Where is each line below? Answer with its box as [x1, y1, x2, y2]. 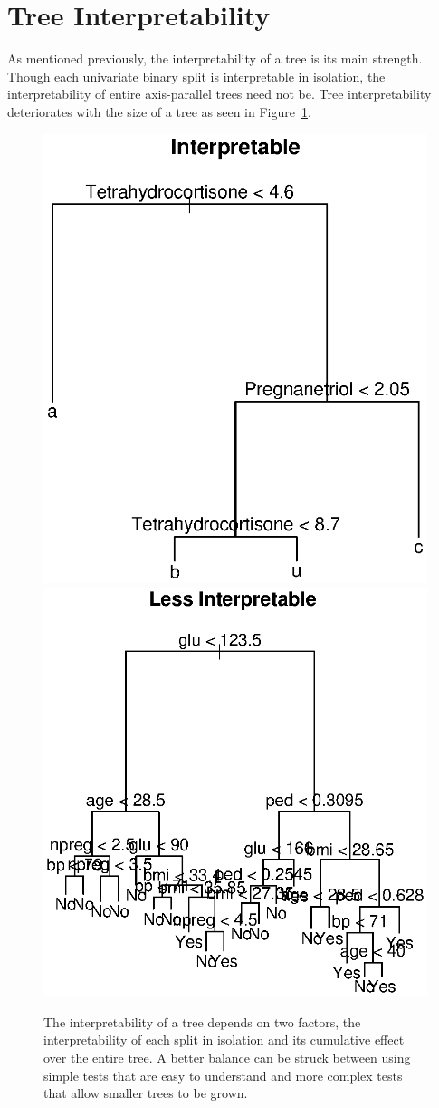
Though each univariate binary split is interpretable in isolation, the [7, 66, 386, 85]
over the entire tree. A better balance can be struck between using [43, 1048, 411, 1067]
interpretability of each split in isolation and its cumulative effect [43, 1030, 405, 1049]
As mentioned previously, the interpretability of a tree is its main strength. [7, 49, 423, 68]
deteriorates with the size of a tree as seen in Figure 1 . [7, 102, 311, 121]
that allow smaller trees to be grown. [43, 1084, 248, 1103]
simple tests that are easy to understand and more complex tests [43, 1065, 403, 1084]
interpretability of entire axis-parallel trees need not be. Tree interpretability [7, 84, 432, 103]
